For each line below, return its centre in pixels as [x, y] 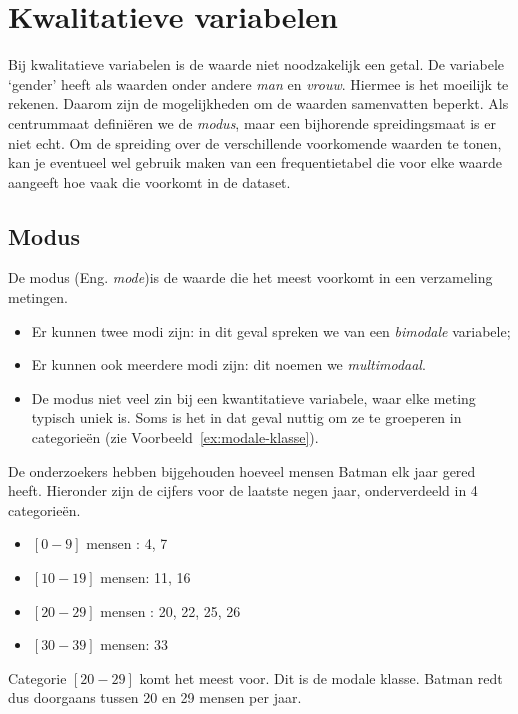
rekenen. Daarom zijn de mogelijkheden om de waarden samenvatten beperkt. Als [258, 103]
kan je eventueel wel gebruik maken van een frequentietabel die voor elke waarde [255, 162]
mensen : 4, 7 [127, 543]
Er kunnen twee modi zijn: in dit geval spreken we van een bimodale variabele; [271, 330]
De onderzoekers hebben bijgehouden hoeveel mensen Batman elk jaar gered [242, 470]
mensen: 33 [134, 644]
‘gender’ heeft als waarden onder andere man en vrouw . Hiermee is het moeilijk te [258, 83]
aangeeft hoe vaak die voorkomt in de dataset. [149, 181]
